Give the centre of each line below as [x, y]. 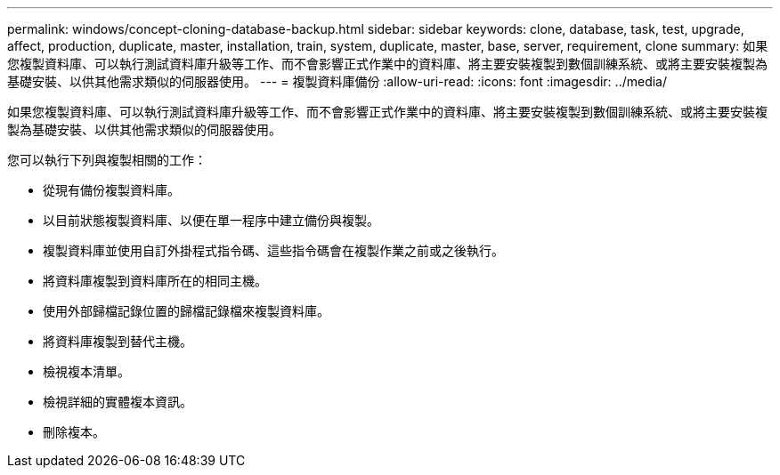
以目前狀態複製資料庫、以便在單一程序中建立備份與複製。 [211, 220]
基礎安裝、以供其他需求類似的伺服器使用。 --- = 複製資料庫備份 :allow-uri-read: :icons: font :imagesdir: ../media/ [337, 81]
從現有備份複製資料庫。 [111, 190]
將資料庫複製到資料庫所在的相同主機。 [155, 281]
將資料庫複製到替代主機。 [118, 341]
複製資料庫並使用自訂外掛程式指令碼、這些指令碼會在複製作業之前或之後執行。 [273, 250]
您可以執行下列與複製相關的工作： [107, 160]
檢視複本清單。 [86, 371]
